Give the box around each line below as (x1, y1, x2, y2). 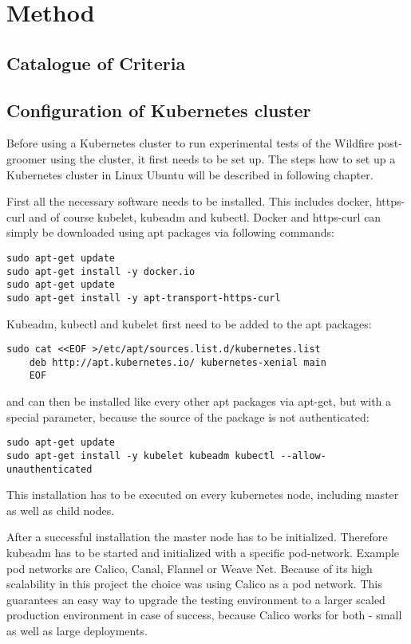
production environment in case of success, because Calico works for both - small (6, 607, 402, 623)
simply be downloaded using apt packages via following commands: (6, 224, 334, 241)
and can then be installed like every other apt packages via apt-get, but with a (6, 393, 392, 410)
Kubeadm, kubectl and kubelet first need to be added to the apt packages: (6, 315, 372, 332)
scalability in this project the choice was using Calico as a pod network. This (6, 575, 382, 592)
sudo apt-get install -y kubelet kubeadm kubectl (6, 450, 275, 461)
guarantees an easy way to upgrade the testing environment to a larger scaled (6, 591, 385, 607)
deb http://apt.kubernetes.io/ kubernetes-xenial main (29, 356, 326, 368)
